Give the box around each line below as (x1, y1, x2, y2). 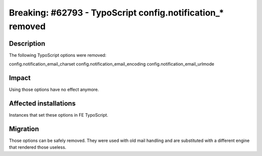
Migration (9, 124, 39, 133)
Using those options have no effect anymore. (9, 87, 99, 92)
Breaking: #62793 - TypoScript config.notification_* (9, 7, 224, 18)
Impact (9, 74, 31, 82)
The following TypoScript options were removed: (9, 52, 107, 58)
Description (9, 39, 46, 48)
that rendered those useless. (9, 144, 66, 150)
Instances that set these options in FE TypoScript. (9, 112, 109, 118)
